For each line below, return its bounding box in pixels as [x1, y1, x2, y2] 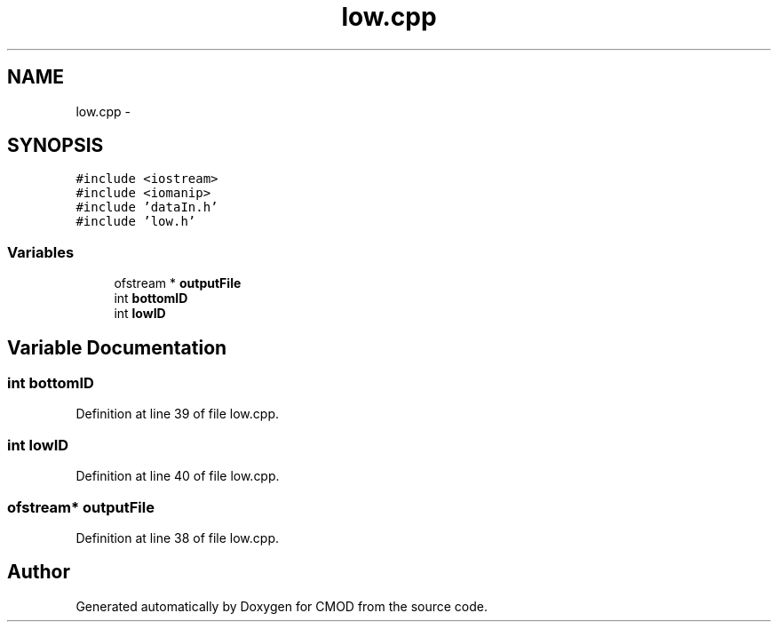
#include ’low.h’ [75, 214, 196, 229]
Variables [7, 243, 75, 261]
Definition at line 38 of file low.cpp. [75, 529, 279, 545]
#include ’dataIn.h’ [75, 200, 218, 215]
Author [7, 561, 70, 584]
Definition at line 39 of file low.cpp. [75, 406, 280, 422]
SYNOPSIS [7, 134, 104, 157]
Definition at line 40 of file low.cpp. [75, 468, 280, 484]
